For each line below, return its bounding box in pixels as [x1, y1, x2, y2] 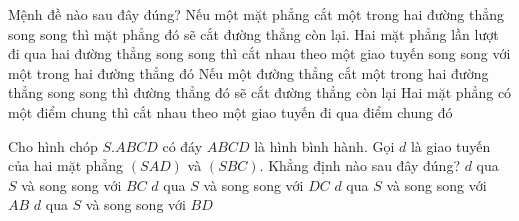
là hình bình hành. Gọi [254, 135, 395, 156]
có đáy [162, 135, 203, 156]
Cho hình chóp [8, 135, 98, 156]
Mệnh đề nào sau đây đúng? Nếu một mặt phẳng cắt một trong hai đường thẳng [8, 4, 504, 24]
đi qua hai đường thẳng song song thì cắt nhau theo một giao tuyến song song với [8, 43, 511, 64]
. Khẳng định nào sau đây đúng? [259, 155, 461, 176]
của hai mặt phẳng [8, 155, 124, 176]
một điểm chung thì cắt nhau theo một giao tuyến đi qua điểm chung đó [8, 101, 453, 122]
